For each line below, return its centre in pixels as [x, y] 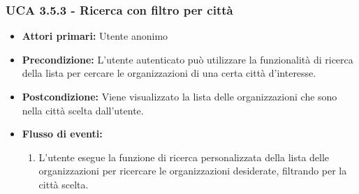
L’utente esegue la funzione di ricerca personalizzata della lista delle [184, 157]
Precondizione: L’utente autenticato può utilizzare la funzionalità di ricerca [188, 59]
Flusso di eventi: [62, 134]
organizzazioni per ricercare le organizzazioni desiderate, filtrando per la [193, 171]
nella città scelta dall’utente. [83, 110]
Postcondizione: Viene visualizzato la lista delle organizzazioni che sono [179, 96]
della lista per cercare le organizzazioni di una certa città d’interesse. [169, 73]
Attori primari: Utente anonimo [95, 36]
